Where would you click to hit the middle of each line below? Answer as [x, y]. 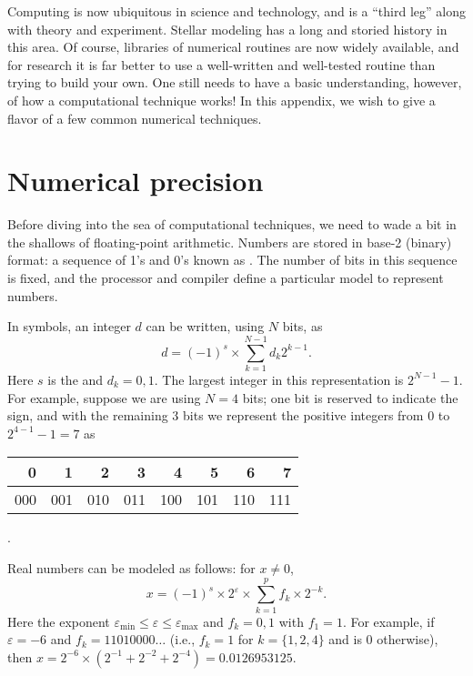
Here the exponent [59, 621]
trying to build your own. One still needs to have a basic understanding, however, [235, 82]
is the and [75, 379]
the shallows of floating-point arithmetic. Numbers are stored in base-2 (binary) [230, 242]
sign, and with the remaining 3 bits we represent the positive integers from [216, 415]
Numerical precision [136, 181]
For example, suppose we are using [104, 397]
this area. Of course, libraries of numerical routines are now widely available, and [233, 47]
